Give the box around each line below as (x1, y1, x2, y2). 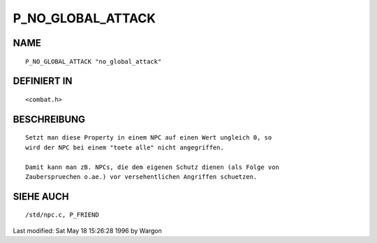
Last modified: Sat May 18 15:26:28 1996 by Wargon (13, 226, 162, 235)
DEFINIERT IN (13, 75, 73, 87)
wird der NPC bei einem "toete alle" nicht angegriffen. (25, 143, 225, 152)
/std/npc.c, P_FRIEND (25, 211, 99, 219)
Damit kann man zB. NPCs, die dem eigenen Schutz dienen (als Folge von (25, 163, 279, 171)
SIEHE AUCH (13, 191, 69, 202)
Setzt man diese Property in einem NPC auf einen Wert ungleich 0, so (25, 133, 272, 142)
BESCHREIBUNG (13, 113, 86, 125)
